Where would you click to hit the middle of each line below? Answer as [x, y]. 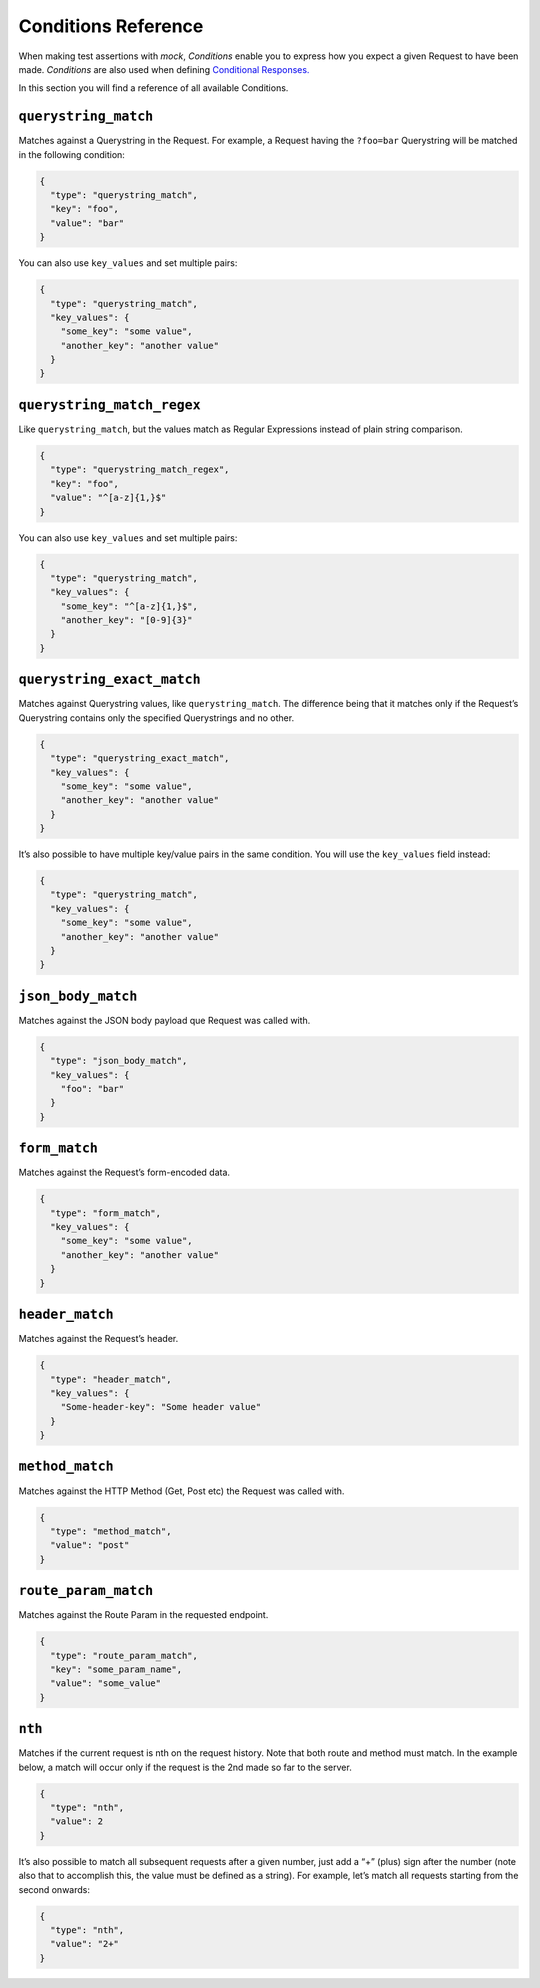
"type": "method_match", [111, 1531]
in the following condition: [71, 154]
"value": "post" [90, 1545]
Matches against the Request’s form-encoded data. [124, 1172]
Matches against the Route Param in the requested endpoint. [143, 1615]
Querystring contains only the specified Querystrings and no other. [156, 717]
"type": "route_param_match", [124, 1655]
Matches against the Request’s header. [98, 1339]
